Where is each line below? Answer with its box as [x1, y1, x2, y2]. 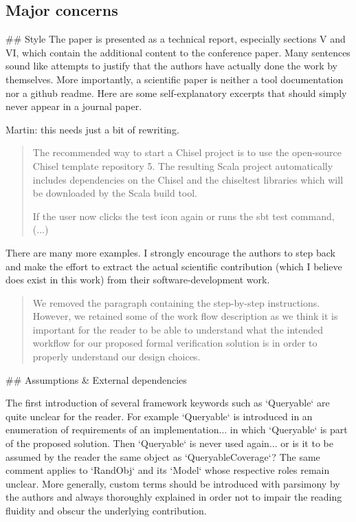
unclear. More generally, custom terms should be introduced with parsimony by [5, 476, 340, 490]
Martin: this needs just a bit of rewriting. [5, 122, 179, 136]
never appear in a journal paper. [5, 99, 142, 113]
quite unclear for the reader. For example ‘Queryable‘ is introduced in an [5, 409, 313, 423]
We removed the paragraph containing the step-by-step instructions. [32, 295, 320, 309]
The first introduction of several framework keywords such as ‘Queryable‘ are [5, 395, 330, 410]
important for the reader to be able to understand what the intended [32, 322, 324, 336]
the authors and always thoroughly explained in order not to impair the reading [5, 490, 342, 504]
